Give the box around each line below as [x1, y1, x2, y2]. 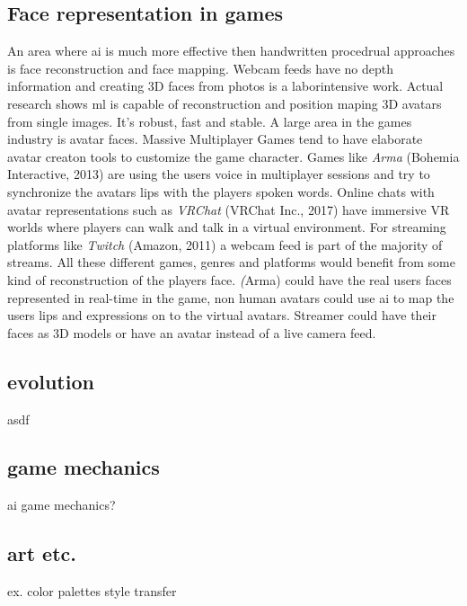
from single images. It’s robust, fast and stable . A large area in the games [7, 111, 412, 130]
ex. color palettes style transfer [7, 582, 177, 601]
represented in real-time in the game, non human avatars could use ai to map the [7, 288, 454, 307]
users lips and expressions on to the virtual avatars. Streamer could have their [7, 306, 436, 325]
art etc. [7, 539, 77, 567]
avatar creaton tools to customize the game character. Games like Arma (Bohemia [7, 147, 460, 165]
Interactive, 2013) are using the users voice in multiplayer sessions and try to [7, 165, 430, 183]
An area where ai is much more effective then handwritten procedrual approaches [7, 41, 455, 60]
